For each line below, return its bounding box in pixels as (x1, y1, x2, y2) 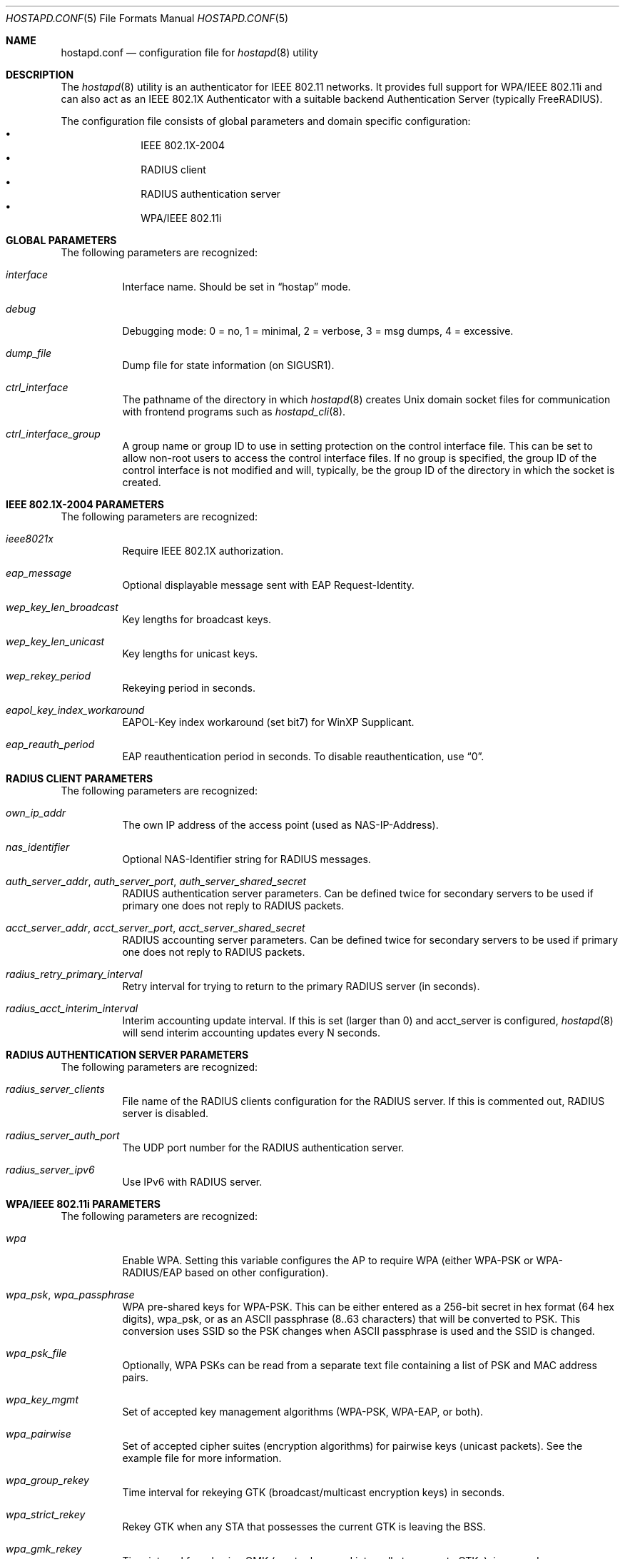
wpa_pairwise (6, 1428, 71, 1440)
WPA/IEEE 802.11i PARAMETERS (6, 1198, 161, 1210)
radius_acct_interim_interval (6, 1002, 138, 1014)
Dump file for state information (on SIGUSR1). (122, 359, 335, 371)
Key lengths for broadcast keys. (122, 613, 271, 625)
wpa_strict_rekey (6, 1508, 86, 1520)
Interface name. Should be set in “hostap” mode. (122, 281, 351, 293)
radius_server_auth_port (6, 1129, 120, 1141)
